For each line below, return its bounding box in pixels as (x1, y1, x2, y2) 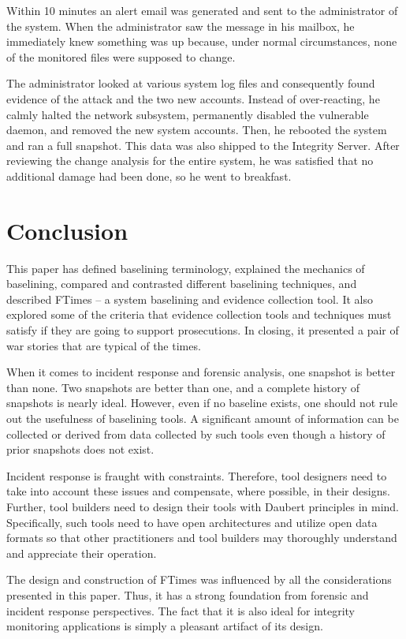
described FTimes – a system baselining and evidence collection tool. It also (6, 290, 373, 307)
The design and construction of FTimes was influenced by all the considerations (6, 571, 392, 588)
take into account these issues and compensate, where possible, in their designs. (6, 483, 390, 499)
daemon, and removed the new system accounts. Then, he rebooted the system (6, 121, 387, 138)
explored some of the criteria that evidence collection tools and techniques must (6, 306, 392, 323)
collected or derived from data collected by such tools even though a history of (6, 425, 386, 442)
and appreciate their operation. (6, 544, 157, 561)
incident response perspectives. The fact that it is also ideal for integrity (6, 602, 355, 618)
